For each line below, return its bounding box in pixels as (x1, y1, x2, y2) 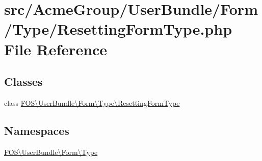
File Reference (4, 38, 108, 59)
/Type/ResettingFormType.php (4, 18, 232, 39)
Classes (4, 74, 43, 89)
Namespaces (4, 122, 69, 138)
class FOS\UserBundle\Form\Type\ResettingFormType (4, 97, 180, 108)
